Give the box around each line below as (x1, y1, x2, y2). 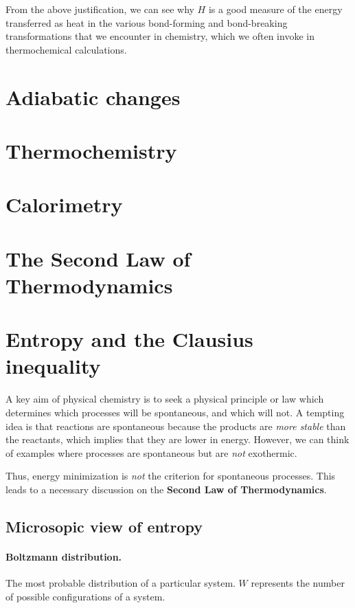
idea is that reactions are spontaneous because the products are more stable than (5, 418, 346, 433)
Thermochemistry (5, 136, 177, 164)
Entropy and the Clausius (5, 325, 253, 353)
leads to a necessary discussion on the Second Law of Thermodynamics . (5, 482, 327, 496)
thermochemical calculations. (5, 42, 127, 56)
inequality (5, 352, 101, 380)
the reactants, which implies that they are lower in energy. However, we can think (5, 432, 350, 447)
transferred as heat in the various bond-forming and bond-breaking (5, 15, 288, 30)
